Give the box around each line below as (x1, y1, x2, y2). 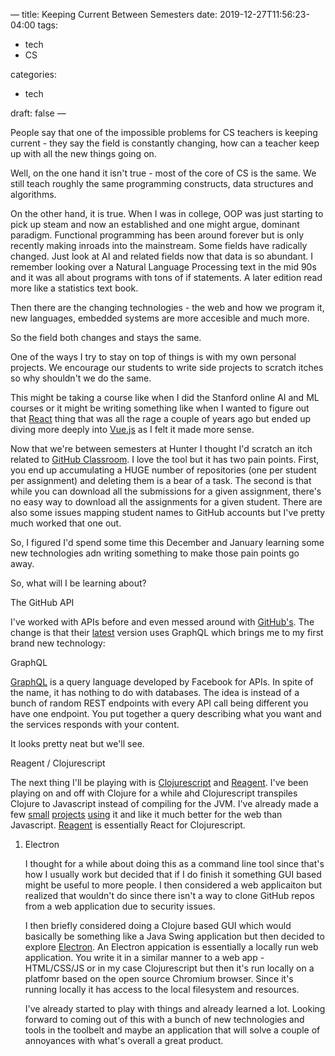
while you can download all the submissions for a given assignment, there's (10, 485, 322, 497)
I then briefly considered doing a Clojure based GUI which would (24, 920, 292, 931)
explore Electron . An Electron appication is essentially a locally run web (24, 941, 319, 953)
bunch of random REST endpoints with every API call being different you (10, 697, 309, 709)
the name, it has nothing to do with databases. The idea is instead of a (10, 687, 300, 698)
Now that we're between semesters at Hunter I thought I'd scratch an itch (10, 443, 313, 454)
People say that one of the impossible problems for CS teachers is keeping (10, 127, 318, 138)
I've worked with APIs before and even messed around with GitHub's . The (10, 616, 315, 628)
